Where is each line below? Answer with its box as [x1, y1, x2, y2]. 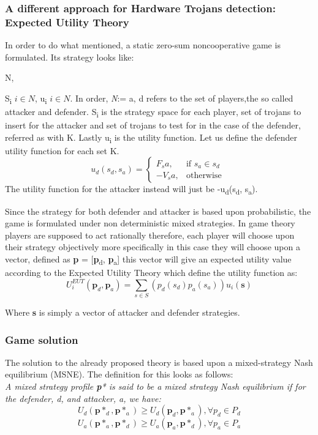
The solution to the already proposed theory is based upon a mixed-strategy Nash [5, 355, 313, 368]
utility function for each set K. [5, 144, 119, 157]
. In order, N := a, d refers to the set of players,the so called [70, 91, 293, 104]
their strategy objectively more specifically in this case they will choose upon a [5, 240, 300, 253]
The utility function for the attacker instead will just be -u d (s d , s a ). [5, 182, 258, 197]
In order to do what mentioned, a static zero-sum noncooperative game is [5, 39, 281, 51]
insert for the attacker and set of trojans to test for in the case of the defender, [5, 119, 301, 132]
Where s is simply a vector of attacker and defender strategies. [5, 306, 240, 319]
